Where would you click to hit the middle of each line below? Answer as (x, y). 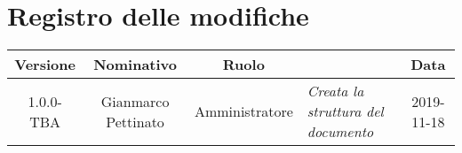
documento (340, 132)
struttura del (345, 111)
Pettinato (135, 121)
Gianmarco (135, 101)
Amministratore (243, 111)
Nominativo (135, 65)
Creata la (335, 91)
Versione (45, 65)
